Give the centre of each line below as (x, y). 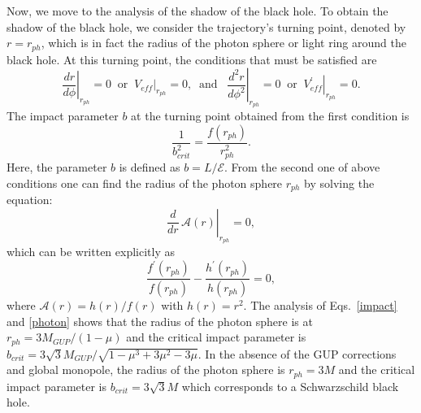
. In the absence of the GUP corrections (297, 353)
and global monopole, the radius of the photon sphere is (146, 370)
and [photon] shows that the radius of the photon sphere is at (160, 321)
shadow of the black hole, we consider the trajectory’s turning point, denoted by (206, 26)
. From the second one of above (302, 167)
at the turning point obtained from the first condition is (270, 116)
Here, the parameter (57, 167)
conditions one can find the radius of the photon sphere (145, 183)
